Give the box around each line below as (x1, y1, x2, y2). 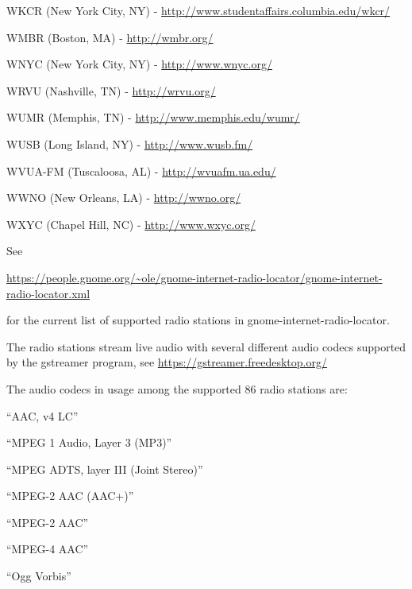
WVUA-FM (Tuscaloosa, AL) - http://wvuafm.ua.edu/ (6, 162, 276, 179)
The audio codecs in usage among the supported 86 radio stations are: (6, 380, 348, 397)
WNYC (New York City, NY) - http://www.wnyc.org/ (6, 56, 272, 72)
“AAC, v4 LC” (6, 407, 79, 424)
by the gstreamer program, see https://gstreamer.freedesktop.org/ (6, 354, 327, 370)
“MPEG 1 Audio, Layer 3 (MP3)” (6, 434, 172, 451)
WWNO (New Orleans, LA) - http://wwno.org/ (6, 189, 241, 206)
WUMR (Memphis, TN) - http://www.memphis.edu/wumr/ (6, 109, 300, 126)
